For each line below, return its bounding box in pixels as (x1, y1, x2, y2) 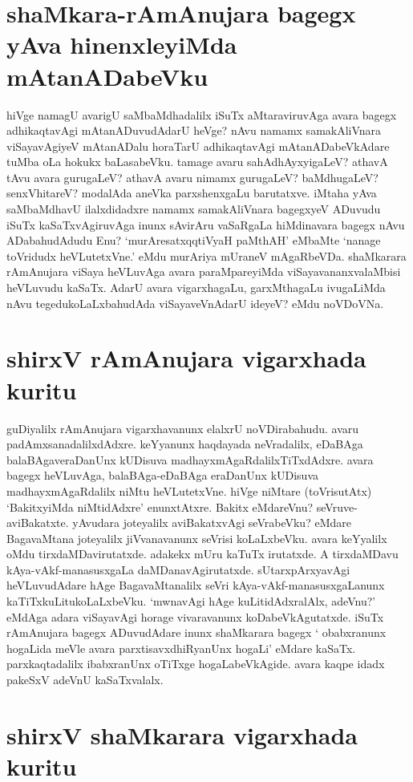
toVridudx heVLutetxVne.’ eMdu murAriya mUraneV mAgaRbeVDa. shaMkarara (6, 247, 407, 264)
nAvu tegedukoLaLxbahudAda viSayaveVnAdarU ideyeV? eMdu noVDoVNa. (6, 294, 384, 311)
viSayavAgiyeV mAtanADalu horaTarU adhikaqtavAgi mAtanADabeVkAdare (6, 137, 390, 154)
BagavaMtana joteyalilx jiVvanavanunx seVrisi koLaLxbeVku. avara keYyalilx (6, 529, 387, 546)
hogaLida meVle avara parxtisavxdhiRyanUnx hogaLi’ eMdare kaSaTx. (6, 639, 356, 656)
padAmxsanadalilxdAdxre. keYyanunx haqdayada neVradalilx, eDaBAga (6, 436, 363, 452)
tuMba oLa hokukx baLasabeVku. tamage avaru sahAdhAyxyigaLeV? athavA (6, 153, 388, 170)
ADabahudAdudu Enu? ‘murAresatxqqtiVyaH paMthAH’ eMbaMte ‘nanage (6, 232, 381, 249)
